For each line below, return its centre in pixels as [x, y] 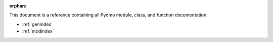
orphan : [18, 6]
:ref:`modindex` [38, 31]
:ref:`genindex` [37, 24]
